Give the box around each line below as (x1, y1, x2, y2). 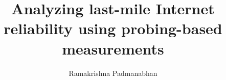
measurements (62, 38, 164, 59)
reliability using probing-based (4, 18, 222, 39)
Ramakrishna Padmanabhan (69, 67, 157, 78)
